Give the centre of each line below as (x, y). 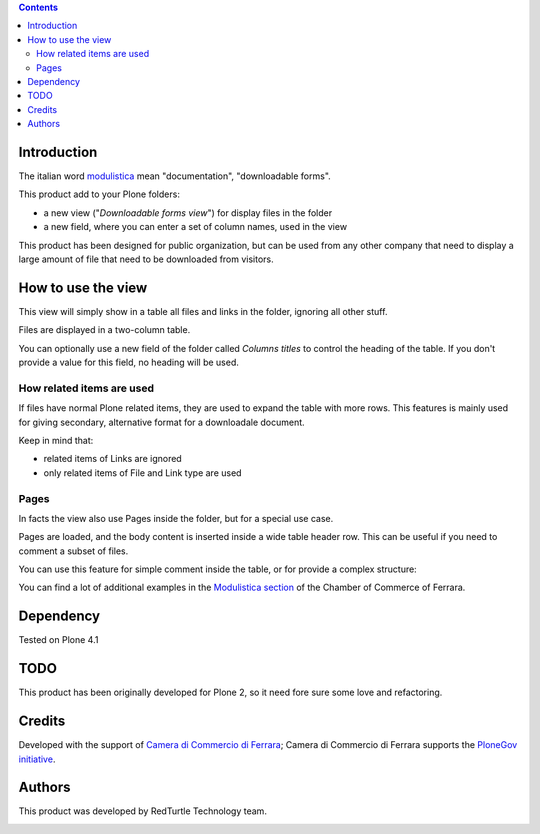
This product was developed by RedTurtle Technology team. (142, 811)
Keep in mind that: (56, 440)
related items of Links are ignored (112, 459)
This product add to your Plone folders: (99, 194)
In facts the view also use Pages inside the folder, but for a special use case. (176, 518)
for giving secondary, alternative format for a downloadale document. (161, 422)
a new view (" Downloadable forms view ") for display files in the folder (188, 212)
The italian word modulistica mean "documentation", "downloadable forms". (175, 176)
